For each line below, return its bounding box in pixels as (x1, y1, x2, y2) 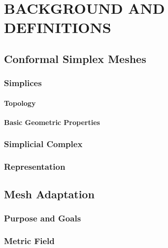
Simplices (4, 77, 42, 89)
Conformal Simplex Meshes (4, 51, 146, 66)
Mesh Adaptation (4, 186, 95, 201)
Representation (4, 160, 66, 173)
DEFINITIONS (4, 17, 111, 37)
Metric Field (4, 234, 55, 247)
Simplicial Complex (4, 138, 83, 150)
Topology (4, 97, 36, 108)
